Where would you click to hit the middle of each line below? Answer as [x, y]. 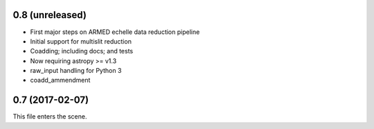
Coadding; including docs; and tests [82, 51]
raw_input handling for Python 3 [76, 71]
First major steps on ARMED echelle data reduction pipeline [115, 32]
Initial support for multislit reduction [81, 41]
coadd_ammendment [60, 80]
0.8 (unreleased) [50, 15]
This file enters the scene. [50, 117]
